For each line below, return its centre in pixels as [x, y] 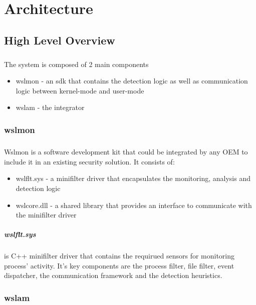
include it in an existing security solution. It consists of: [89, 161]
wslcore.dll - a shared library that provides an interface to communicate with [134, 205]
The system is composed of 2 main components [76, 64]
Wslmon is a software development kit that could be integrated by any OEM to [126, 152]
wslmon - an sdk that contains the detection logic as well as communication [132, 81]
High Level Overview [60, 40]
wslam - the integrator [50, 107]
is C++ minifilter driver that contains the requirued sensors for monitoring [119, 256]
